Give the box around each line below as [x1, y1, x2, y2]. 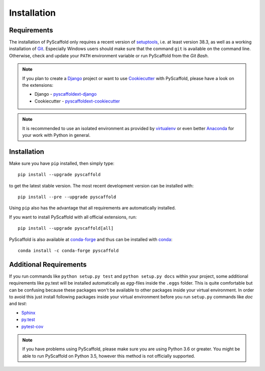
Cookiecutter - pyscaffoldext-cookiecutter [34, 98, 120, 104]
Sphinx [21, 310, 36, 316]
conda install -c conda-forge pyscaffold [18, 248, 119, 253]
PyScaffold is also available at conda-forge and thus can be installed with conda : [9, 236, 173, 242]
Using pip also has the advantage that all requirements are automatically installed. [9, 205, 176, 211]
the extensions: [22, 82, 53, 88]
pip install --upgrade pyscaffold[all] [18, 226, 114, 231]
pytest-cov [21, 323, 44, 329]
